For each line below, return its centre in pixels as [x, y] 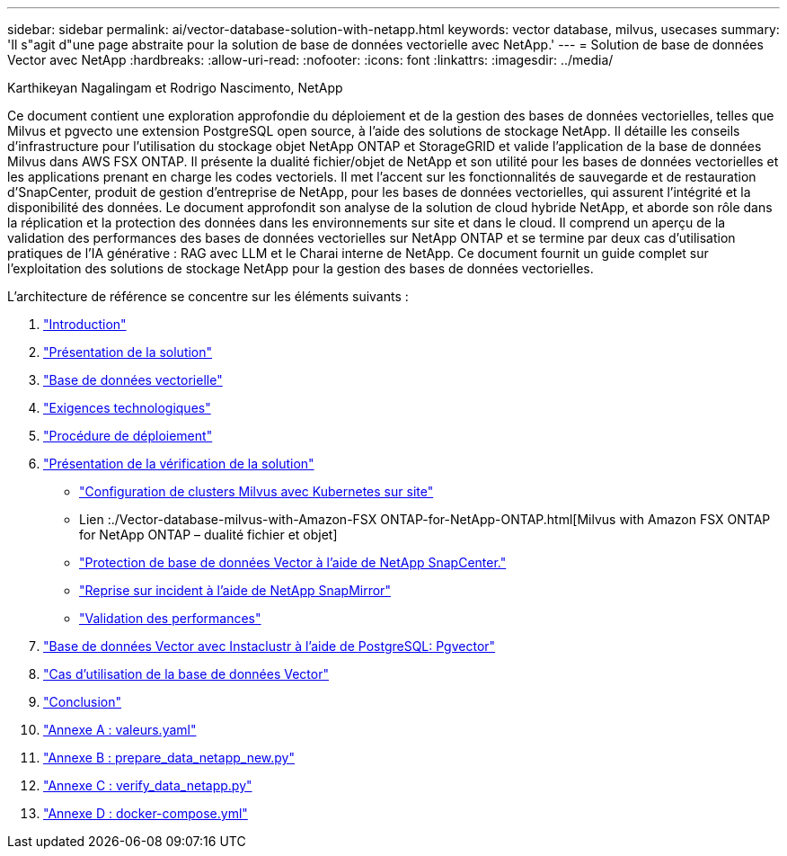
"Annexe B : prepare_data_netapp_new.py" [169, 758]
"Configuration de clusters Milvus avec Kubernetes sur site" [256, 491]
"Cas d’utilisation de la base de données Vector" [186, 674]
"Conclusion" [83, 702]
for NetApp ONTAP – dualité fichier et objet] [208, 535]
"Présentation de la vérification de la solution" [179, 464]
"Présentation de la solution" [128, 352]
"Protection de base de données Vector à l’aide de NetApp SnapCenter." [293, 562]
